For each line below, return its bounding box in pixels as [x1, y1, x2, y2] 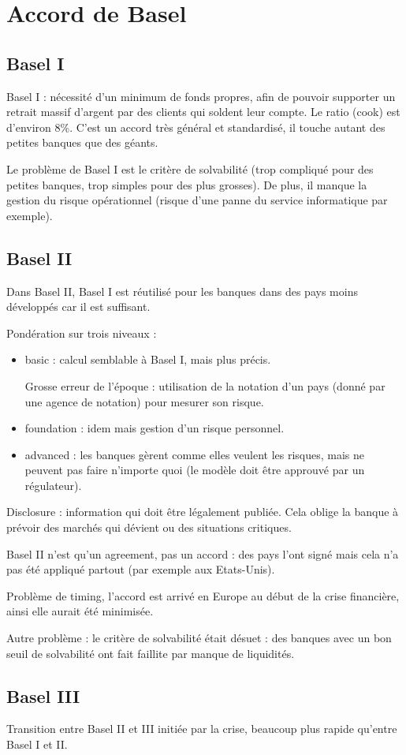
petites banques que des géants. [6, 134, 158, 151]
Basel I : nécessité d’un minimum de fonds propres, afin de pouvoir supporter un [6, 88, 396, 104]
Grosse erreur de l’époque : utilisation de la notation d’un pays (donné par [24, 377, 386, 394]
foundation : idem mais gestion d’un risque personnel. [24, 420, 285, 436]
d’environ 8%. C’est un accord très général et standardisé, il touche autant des [6, 118, 386, 135]
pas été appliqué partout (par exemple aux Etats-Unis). [6, 561, 275, 577]
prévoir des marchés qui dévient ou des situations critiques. [6, 519, 292, 536]
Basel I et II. [6, 736, 68, 753]
